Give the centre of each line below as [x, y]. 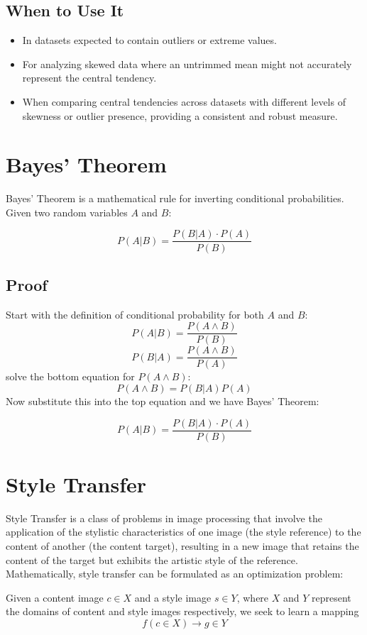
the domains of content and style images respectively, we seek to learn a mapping [182, 611]
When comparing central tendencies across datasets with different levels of [184, 101]
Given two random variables [67, 212]
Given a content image [55, 597]
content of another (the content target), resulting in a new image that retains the [182, 546]
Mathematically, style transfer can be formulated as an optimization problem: [175, 574]
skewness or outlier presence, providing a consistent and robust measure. [180, 115]
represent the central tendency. [89, 78]
